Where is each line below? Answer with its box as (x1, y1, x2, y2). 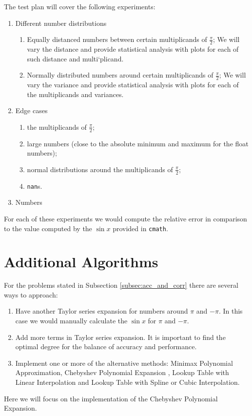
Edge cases (15, 105, 48, 116)
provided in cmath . (113, 223, 168, 233)
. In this (218, 306, 243, 316)
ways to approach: (4, 289, 58, 299)
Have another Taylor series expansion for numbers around (15, 306, 188, 316)
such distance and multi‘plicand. (27, 53, 124, 63)
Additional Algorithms (4, 252, 158, 272)
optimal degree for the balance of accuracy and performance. (15, 341, 197, 352)
